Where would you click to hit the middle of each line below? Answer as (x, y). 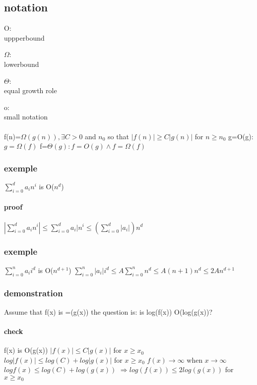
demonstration (33, 293)
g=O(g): (241, 136)
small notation (26, 117)
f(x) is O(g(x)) (26, 350)
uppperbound (24, 37)
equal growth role (31, 90)
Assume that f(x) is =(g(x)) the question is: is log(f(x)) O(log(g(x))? (108, 311)
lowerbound (22, 64)
